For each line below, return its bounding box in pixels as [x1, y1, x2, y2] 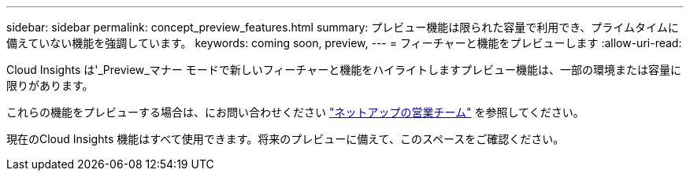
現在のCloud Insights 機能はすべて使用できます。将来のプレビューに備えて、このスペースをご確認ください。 [6, 132, 565, 146]
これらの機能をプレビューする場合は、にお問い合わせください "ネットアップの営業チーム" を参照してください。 [6, 105, 584, 119]
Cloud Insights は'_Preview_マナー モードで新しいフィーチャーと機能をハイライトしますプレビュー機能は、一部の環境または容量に [6, 63, 681, 76]
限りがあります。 [6, 79, 94, 92]
